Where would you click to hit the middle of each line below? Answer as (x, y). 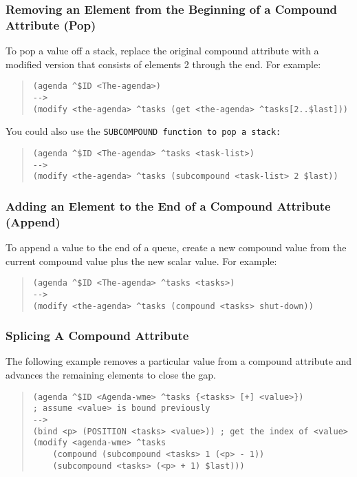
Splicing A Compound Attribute (97, 336)
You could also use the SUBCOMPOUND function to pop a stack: (143, 131)
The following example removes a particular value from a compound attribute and (179, 361)
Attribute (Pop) (51, 24)
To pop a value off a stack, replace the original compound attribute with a (162, 51)
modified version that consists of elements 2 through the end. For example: (163, 64)
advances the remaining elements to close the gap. (111, 375)
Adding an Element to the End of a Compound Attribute (168, 205)
